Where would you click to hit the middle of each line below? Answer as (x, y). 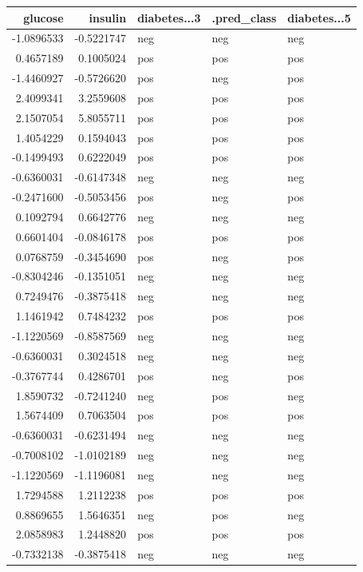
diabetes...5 (319, 17)
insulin (108, 17)
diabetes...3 (169, 17)
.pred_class (244, 17)
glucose (43, 17)
